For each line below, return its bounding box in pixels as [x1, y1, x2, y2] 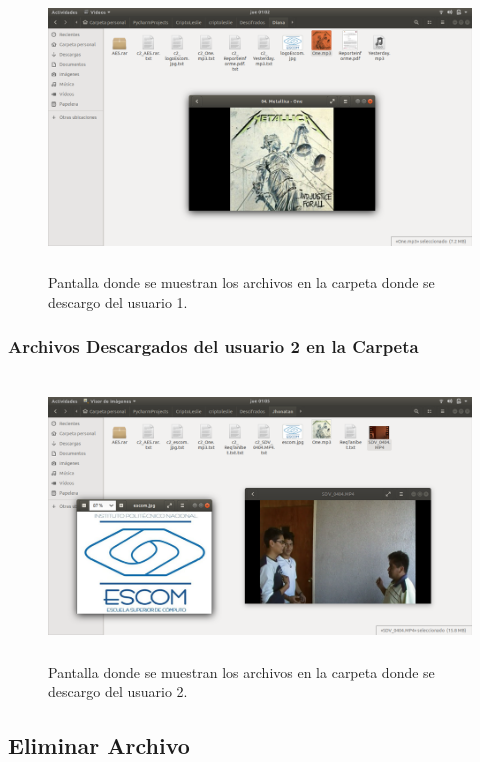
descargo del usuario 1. [48, 291, 188, 312]
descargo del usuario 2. [48, 681, 188, 702]
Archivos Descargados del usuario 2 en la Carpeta [8, 334, 419, 359]
